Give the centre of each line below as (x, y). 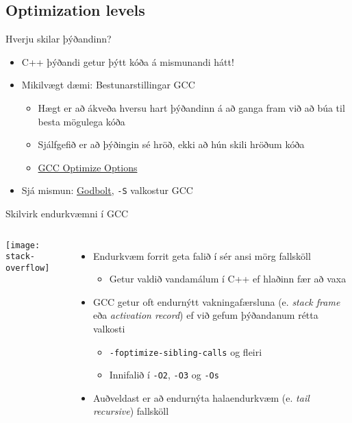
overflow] (28, 268)
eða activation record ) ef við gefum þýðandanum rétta (205, 315)
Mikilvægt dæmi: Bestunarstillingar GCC (108, 85)
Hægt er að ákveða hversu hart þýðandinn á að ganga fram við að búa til (191, 107)
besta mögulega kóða (81, 121)
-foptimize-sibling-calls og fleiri (186, 351)
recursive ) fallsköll (131, 411)
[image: (23, 245)
